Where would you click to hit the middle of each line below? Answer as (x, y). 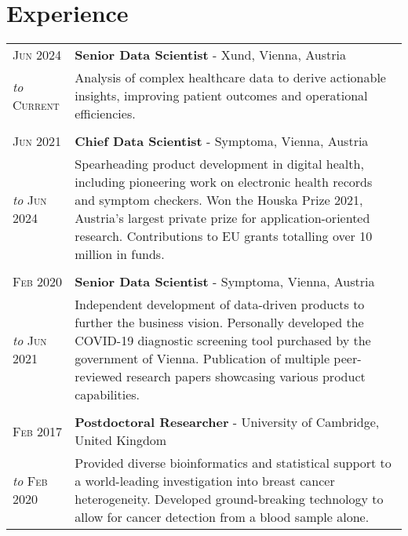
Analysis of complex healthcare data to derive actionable (230, 78)
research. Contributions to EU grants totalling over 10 (224, 236)
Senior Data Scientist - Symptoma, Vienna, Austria (225, 282)
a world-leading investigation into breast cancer (205, 481)
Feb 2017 (38, 431)
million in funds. (120, 254)
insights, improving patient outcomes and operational (221, 96)
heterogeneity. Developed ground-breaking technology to (229, 499)
